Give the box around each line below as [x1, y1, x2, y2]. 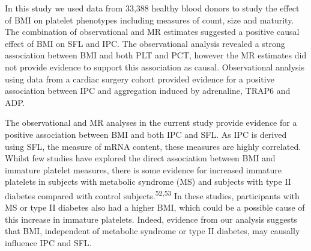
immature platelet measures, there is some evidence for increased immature [5, 163, 282, 176]
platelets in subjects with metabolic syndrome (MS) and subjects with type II [5, 175, 291, 188]
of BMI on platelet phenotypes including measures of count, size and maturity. [5, 13, 294, 26]
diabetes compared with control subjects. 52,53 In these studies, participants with [5, 187, 300, 202]
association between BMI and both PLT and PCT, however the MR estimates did [5, 49, 307, 61]
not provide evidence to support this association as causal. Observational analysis [5, 60, 304, 73]
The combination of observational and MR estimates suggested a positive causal [5, 25, 300, 38]
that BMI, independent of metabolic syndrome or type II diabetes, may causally [5, 225, 300, 237]
